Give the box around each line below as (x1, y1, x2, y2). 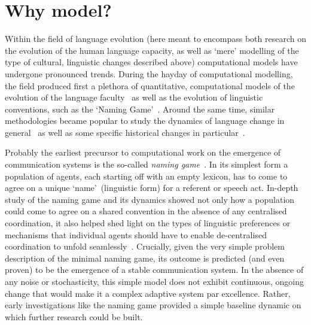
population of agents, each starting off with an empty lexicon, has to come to (5, 169, 288, 182)
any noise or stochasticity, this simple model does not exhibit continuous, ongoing (5, 275, 304, 287)
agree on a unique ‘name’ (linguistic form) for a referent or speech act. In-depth (5, 181, 298, 194)
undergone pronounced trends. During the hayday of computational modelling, (5, 67, 293, 80)
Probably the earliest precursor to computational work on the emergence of (5, 146, 281, 159)
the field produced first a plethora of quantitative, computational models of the (5, 79, 295, 92)
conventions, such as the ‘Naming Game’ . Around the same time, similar (5, 102, 275, 115)
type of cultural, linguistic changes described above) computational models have (5, 56, 298, 68)
